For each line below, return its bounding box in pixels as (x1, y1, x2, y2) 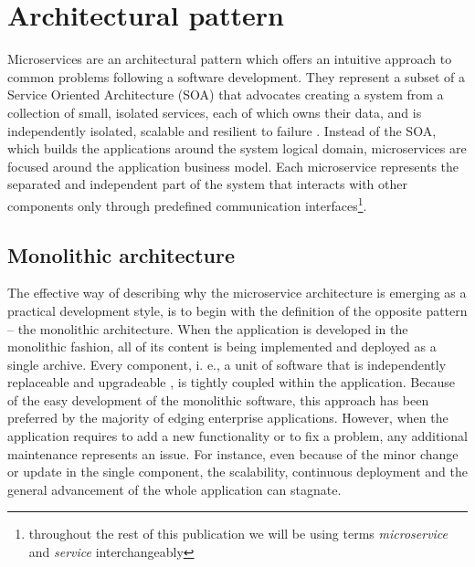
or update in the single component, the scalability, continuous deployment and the (7, 462, 468, 481)
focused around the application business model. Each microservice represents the (7, 156, 459, 175)
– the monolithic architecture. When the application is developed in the (7, 319, 408, 338)
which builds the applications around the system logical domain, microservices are (7, 139, 467, 158)
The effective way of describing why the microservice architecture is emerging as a (7, 283, 467, 302)
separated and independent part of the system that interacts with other (7, 174, 407, 194)
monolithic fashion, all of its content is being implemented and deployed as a (7, 337, 437, 356)
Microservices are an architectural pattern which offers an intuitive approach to (7, 49, 452, 68)
